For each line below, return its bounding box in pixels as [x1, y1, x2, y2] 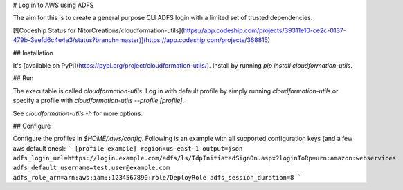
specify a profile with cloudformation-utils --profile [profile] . [12, 97, 185, 105]
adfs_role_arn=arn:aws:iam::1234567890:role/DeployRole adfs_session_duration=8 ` [12, 173, 301, 181]
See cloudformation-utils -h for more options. [12, 109, 143, 117]
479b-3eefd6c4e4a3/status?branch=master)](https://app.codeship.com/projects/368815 [12, 36, 268, 44]
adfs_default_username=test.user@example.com [12, 164, 170, 172]
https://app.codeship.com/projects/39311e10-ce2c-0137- [183, 26, 346, 35]
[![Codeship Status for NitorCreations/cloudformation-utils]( [12, 26, 183, 35]
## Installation [12, 48, 53, 57]
